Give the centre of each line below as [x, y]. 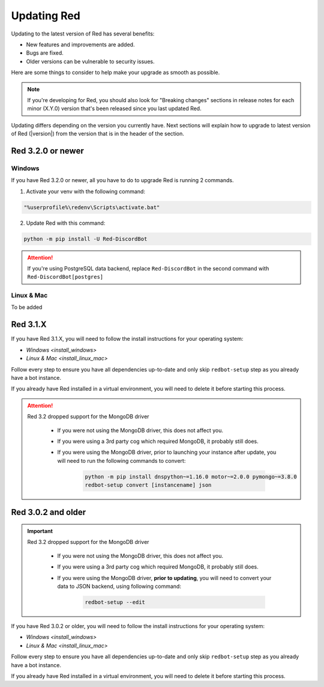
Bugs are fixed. [45, 53]
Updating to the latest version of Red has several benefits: [83, 34]
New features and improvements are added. [80, 44]
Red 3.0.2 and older [49, 512]
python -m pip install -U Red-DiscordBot [85, 239]
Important [40, 531]
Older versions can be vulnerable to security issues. [90, 61]
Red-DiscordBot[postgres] [65, 277]
